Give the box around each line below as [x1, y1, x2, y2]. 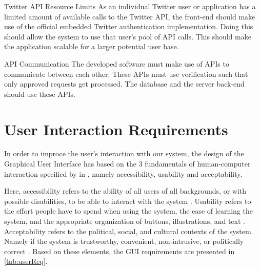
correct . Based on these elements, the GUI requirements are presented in [4, 245, 235, 256]
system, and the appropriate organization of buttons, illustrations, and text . [4, 216, 246, 226]
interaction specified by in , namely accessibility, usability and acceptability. [4, 168, 243, 179]
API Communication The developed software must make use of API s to [4, 58, 229, 69]
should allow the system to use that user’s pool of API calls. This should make [4, 31, 251, 41]
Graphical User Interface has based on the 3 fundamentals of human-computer [4, 158, 251, 169]
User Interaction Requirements [4, 118, 228, 139]
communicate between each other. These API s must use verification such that [4, 68, 248, 79]
